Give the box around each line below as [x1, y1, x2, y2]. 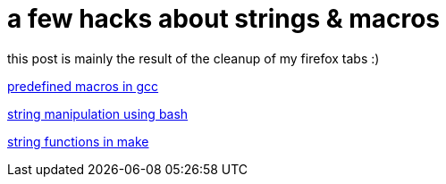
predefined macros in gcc [7, 78, 159, 94]
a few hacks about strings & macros [7, 4, 441, 34]
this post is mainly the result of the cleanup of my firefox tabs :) [7, 50, 380, 66]
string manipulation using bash [7, 105, 189, 121]
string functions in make [7, 133, 149, 149]
